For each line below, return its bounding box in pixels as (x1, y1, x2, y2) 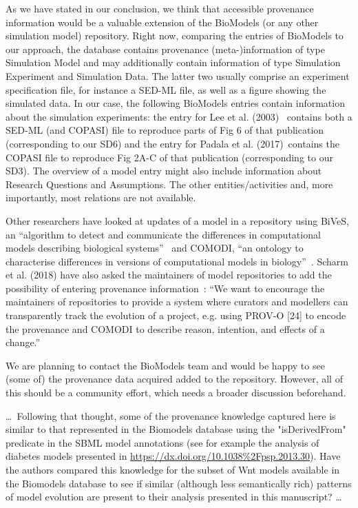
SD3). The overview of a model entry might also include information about (6, 163, 322, 178)
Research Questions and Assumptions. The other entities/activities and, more (6, 176, 333, 191)
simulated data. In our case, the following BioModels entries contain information (6, 96, 345, 110)
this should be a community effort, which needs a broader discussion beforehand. (6, 385, 346, 400)
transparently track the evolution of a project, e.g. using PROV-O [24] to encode (6, 308, 346, 323)
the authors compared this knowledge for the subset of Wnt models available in (6, 463, 340, 476)
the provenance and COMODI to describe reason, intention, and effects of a (6, 321, 325, 336)
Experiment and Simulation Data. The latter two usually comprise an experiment (6, 68, 350, 83)
